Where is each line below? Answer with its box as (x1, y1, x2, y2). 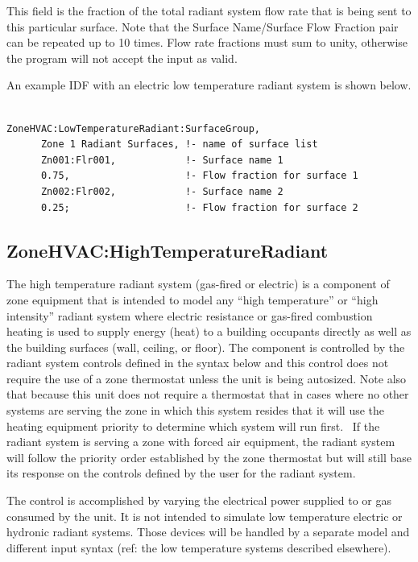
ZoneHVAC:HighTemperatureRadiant (6, 238, 329, 262)
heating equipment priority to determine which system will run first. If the (6, 417, 380, 434)
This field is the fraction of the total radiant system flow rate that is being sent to (6, 2, 412, 19)
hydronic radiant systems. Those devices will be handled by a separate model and (6, 523, 410, 540)
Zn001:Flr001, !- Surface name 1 (40, 154, 283, 166)
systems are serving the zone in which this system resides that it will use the (6, 402, 385, 419)
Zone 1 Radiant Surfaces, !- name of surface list (40, 138, 318, 151)
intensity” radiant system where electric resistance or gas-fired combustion (6, 307, 373, 324)
